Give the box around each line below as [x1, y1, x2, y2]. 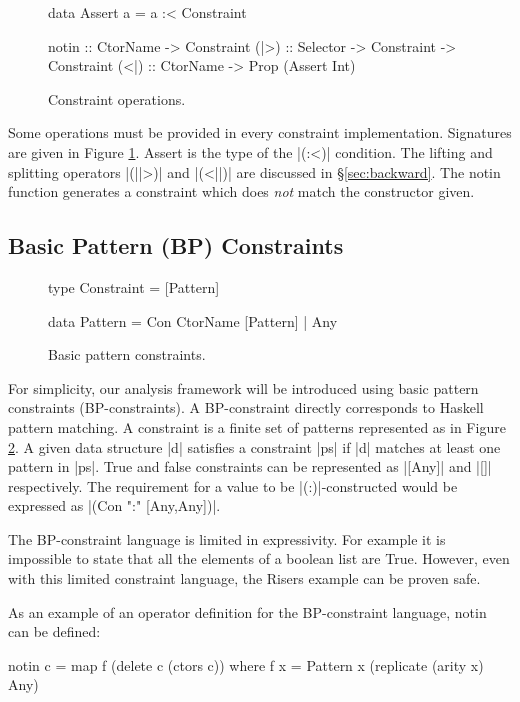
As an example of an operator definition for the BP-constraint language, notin [8, 601, 487, 622]
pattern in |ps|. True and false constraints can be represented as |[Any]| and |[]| [8, 456, 492, 477]
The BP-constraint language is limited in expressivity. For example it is [8, 528, 446, 549]
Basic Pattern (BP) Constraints [8, 230, 344, 261]
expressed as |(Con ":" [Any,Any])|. [8, 495, 221, 516]
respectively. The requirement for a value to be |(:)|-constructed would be [8, 475, 458, 496]
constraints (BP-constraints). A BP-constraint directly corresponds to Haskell [8, 397, 484, 418]
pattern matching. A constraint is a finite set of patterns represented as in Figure [8, 416, 506, 437]
